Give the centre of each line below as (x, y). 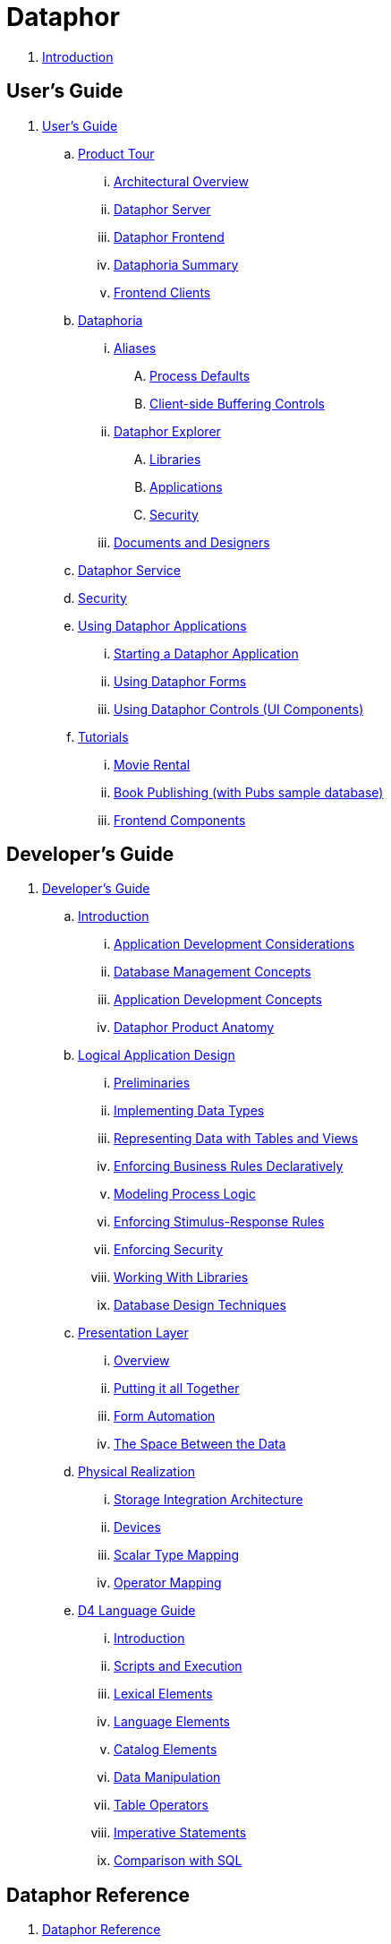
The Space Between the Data (200, 1444)
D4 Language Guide (137, 1611)
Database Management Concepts (212, 972)
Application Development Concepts (218, 1000)
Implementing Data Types (189, 1111)
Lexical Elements (163, 1694)
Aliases (135, 348)
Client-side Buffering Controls (237, 403)
